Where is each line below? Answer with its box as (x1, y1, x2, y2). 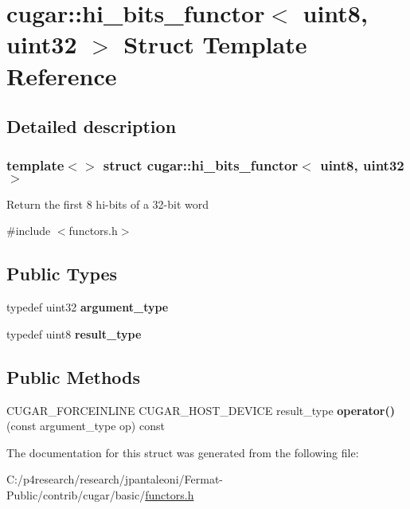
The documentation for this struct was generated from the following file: (6, 444, 359, 460)
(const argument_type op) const (6, 417, 165, 434)
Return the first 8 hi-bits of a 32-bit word (6, 195, 209, 212)
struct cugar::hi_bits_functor (103, 155, 299, 175)
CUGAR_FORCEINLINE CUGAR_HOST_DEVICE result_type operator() (6, 401, 396, 418)
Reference (6, 59, 117, 92)
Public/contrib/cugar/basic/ (6, 486, 146, 503)
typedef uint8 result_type (6, 325, 142, 342)
